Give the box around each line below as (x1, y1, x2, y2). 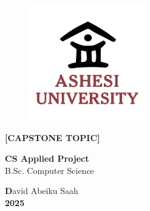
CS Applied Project (5, 151, 89, 164)
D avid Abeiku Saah (5, 184, 78, 197)
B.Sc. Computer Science (5, 164, 94, 176)
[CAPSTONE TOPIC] (5, 131, 100, 144)
